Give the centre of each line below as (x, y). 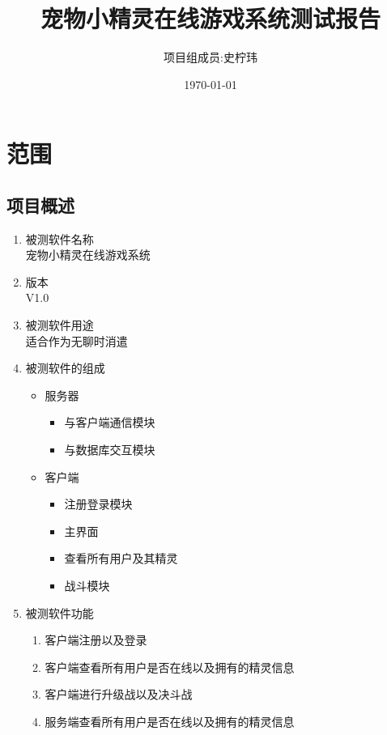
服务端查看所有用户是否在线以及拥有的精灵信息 (170, 721)
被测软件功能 (60, 612)
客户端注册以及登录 (96, 640)
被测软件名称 (60, 238)
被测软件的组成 (65, 368)
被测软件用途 (60, 325)
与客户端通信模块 (110, 422)
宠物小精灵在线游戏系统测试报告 (210, 18)
